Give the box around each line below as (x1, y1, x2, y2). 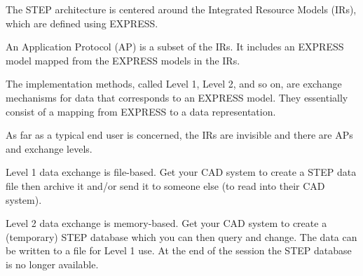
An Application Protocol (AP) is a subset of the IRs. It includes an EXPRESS (6, 39, 344, 54)
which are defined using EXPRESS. (6, 15, 158, 30)
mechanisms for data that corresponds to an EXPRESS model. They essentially (6, 90, 348, 104)
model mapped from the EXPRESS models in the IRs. (6, 53, 240, 67)
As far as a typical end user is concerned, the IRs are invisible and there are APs (6, 127, 353, 142)
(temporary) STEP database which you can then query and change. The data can (6, 229, 357, 244)
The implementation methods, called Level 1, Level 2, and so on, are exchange (6, 76, 342, 91)
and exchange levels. (6, 141, 93, 156)
